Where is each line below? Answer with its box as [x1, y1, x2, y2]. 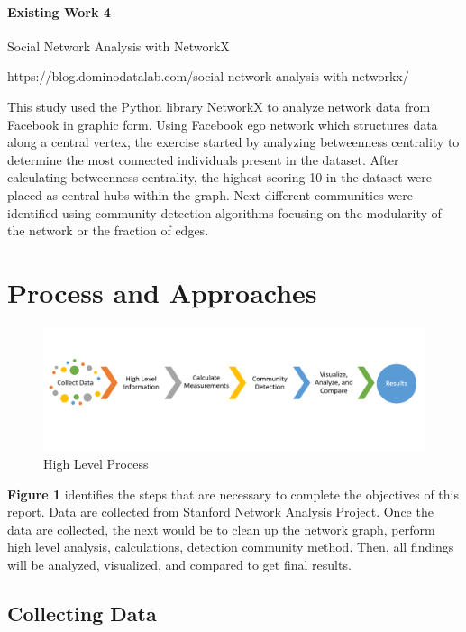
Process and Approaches [7, 273, 317, 310]
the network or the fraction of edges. [7, 221, 209, 240]
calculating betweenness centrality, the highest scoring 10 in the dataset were [7, 168, 433, 187]
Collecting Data [7, 599, 157, 627]
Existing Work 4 [7, 2, 111, 21]
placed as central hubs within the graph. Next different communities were [7, 185, 413, 204]
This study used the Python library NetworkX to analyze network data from [7, 96, 431, 115]
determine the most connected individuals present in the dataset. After [7, 150, 399, 169]
